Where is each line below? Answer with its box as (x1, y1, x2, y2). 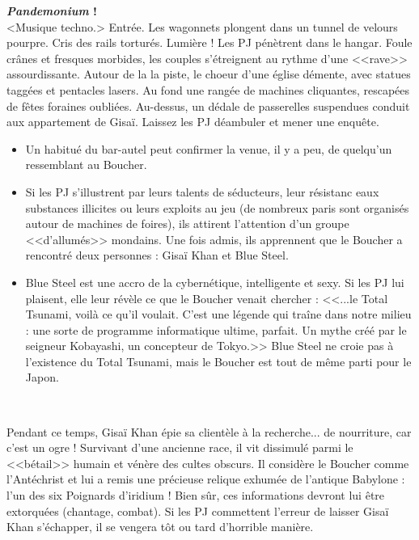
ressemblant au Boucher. (25, 156, 147, 173)
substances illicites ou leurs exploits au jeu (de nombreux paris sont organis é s (25, 199, 409, 216)
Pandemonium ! (6, 2, 97, 19)
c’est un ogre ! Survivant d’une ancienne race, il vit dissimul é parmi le (6, 439, 353, 456)
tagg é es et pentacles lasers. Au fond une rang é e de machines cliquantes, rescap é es (6, 81, 410, 98)
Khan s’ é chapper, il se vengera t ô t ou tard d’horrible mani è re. (6, 518, 314, 535)
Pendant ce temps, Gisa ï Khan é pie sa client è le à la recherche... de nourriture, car (6, 423, 412, 440)
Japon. (25, 369, 59, 386)
